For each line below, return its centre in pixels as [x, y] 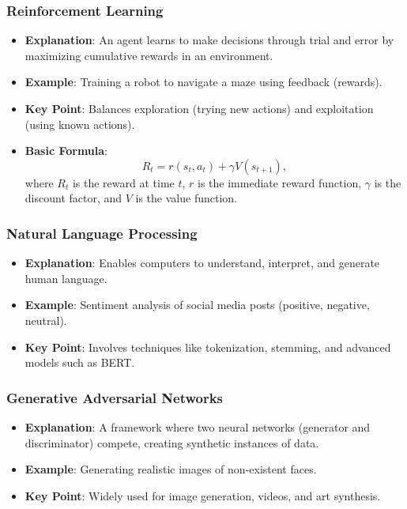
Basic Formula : [66, 151]
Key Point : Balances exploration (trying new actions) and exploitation [199, 108]
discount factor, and [73, 198]
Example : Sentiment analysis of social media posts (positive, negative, [197, 305]
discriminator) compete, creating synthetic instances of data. [172, 442]
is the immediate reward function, [280, 182]
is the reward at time [123, 182]
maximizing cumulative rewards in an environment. [149, 55]
